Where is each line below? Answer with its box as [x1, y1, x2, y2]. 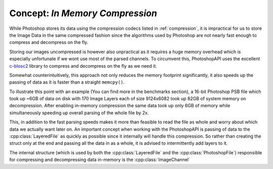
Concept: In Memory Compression [9, 8, 157, 19]
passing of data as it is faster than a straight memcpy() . [9, 79, 125, 86]
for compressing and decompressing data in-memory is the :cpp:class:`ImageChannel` [9, 157, 190, 163]
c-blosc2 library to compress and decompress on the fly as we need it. [9, 63, 157, 69]
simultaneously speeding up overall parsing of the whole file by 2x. [9, 109, 149, 116]
